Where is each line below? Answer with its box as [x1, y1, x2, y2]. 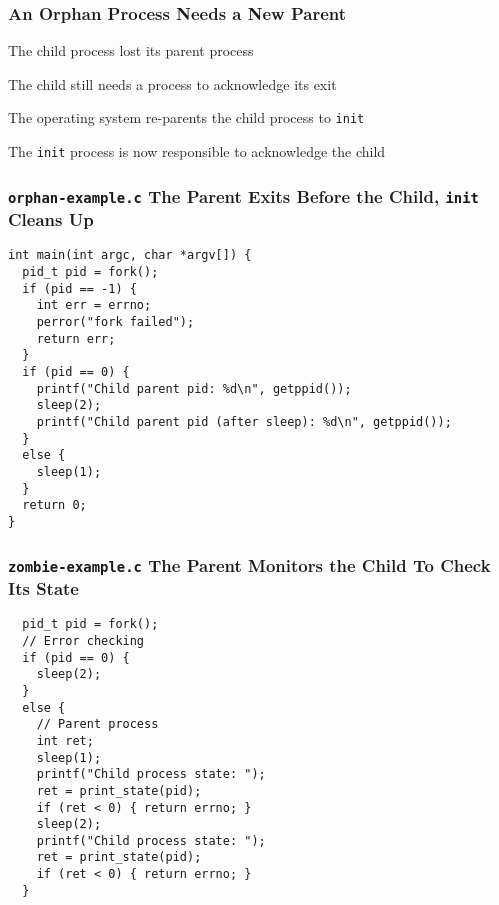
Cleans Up [8, 207, 94, 232]
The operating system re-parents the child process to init [8, 107, 365, 128]
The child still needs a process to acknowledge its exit [8, 73, 337, 94]
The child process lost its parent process [8, 40, 254, 61]
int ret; [36, 733, 94, 748]
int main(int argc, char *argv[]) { [8, 248, 252, 263]
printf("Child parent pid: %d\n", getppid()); [36, 381, 352, 396]
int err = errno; [36, 298, 152, 313]
